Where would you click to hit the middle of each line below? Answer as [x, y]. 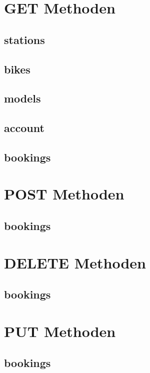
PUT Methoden [60, 331]
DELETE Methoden [75, 262]
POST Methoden [64, 194]
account [24, 128]
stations [24, 39]
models [22, 98]
